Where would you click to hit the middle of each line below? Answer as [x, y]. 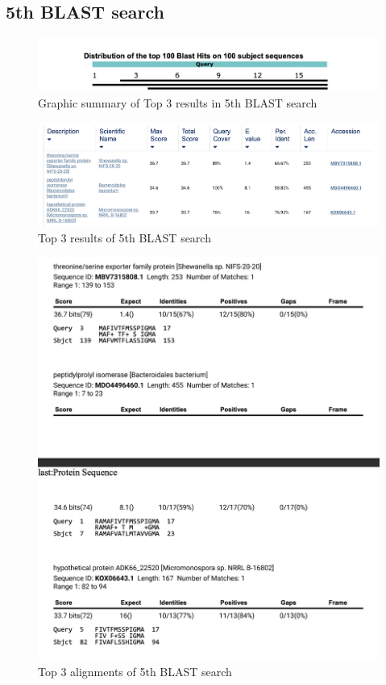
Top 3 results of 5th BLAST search [125, 237]
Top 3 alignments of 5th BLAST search [135, 671]
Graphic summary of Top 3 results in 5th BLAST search [178, 103]
